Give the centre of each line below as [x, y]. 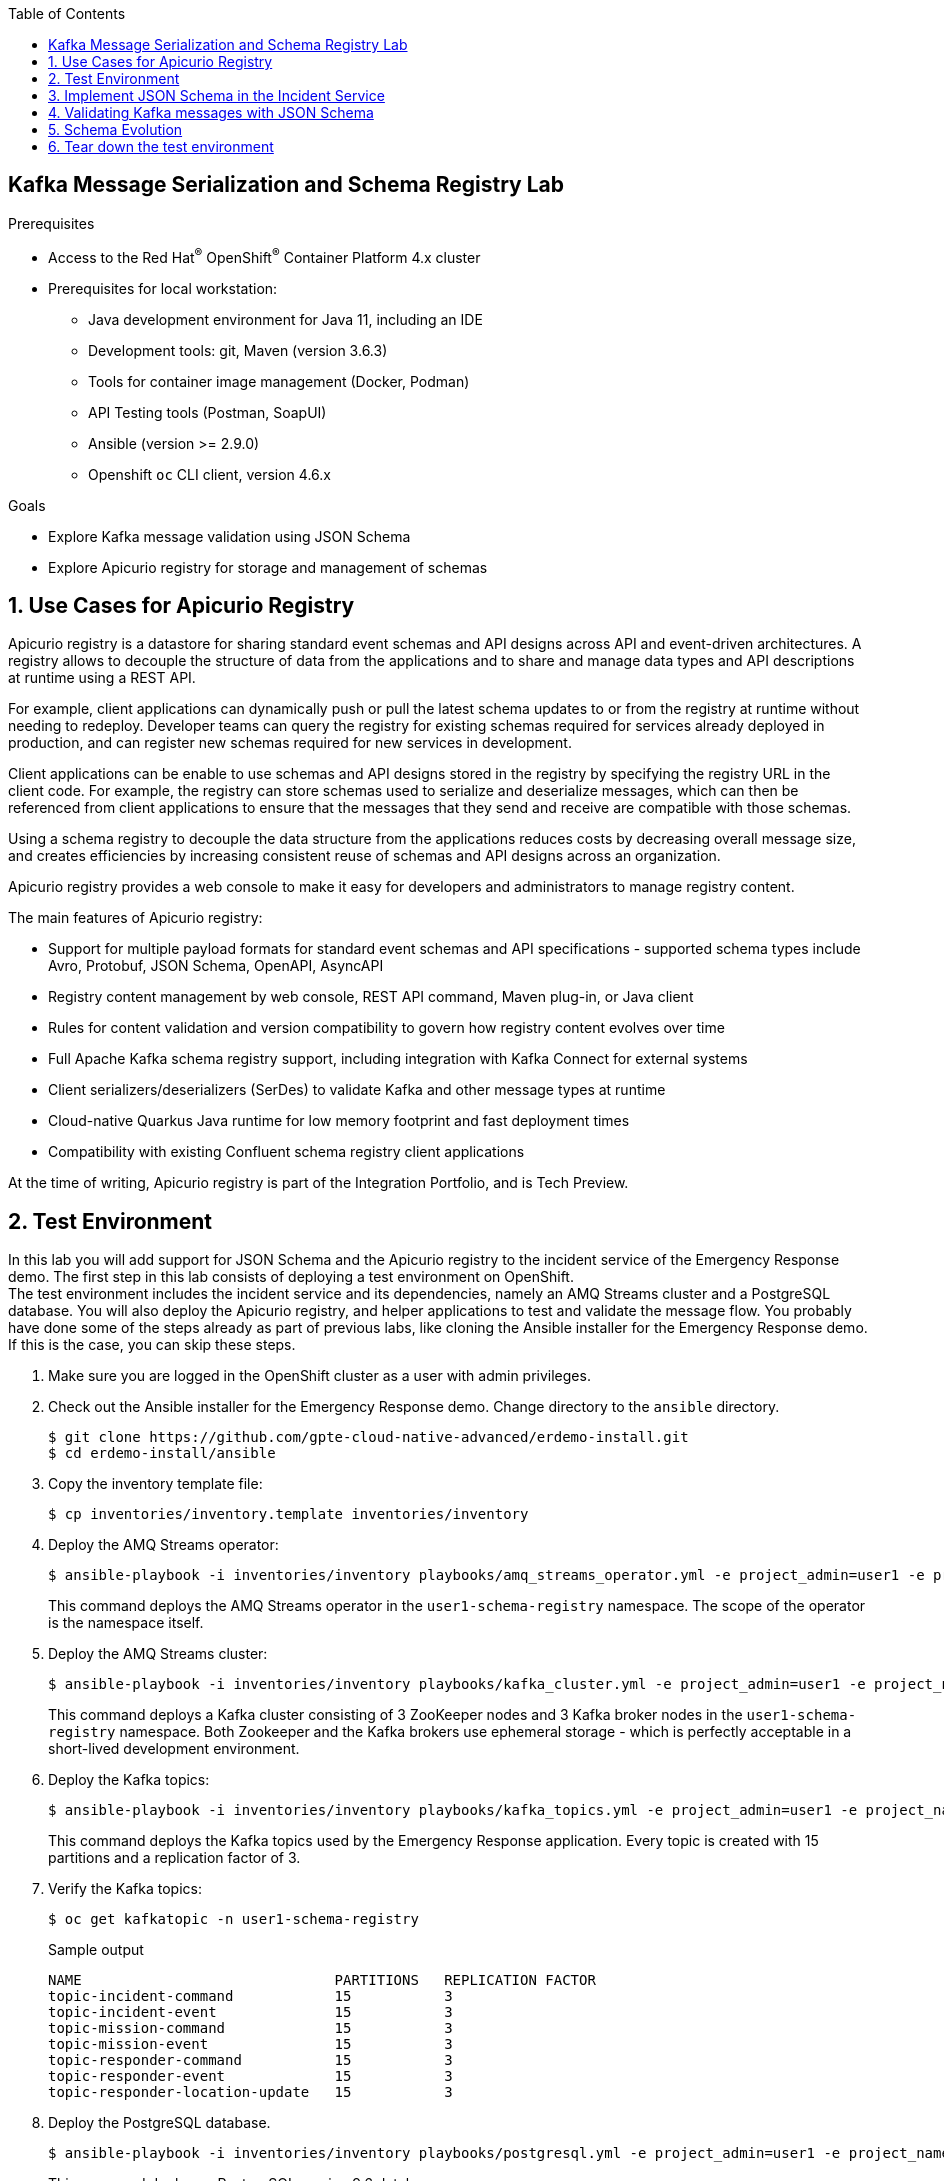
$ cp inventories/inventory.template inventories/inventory [288, 1514]
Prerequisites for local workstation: [163, 288]
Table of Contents [67, 13]
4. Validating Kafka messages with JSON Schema [211, 112]
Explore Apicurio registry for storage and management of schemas [268, 567]
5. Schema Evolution [115, 129]
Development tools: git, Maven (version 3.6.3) [238, 350]
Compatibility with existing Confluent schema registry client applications [286, 1152]
